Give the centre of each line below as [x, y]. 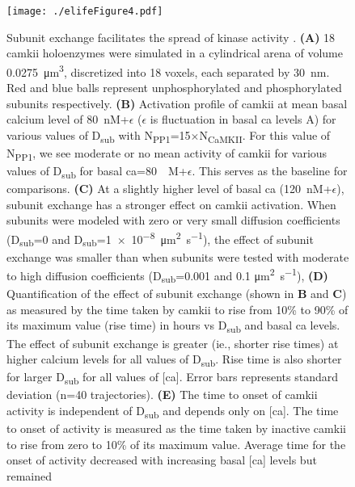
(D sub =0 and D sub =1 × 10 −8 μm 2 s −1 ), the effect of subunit [160, 239]
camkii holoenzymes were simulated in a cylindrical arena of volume [175, 53]
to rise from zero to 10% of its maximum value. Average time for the [176, 444]
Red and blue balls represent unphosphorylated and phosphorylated [174, 88]
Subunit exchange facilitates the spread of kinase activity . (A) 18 [171, 37]
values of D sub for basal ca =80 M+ [97, 172]
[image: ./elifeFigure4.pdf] [85, 11]
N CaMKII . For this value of [265, 136]
